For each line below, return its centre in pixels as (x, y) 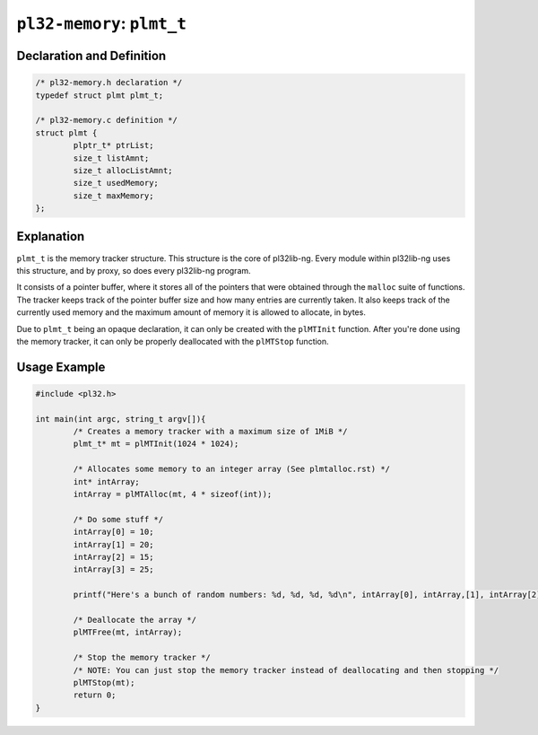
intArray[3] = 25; (113, 569)
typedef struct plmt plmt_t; (100, 95)
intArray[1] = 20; (113, 544)
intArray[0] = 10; (113, 532)
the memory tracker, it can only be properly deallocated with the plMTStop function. (173, 341)
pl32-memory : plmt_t (102, 23)
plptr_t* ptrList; (113, 145)
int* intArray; (107, 481)
